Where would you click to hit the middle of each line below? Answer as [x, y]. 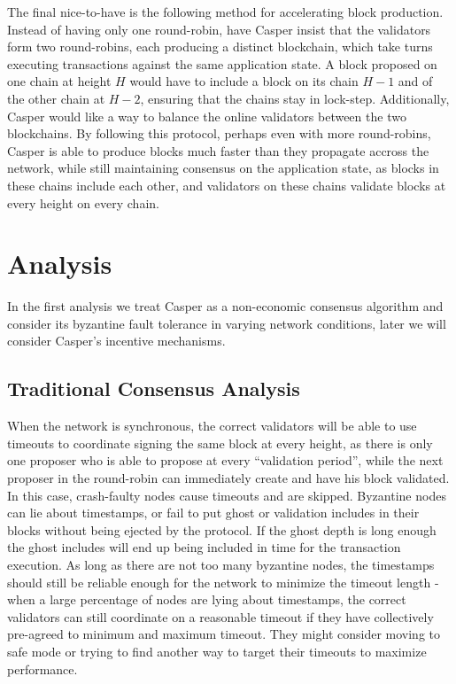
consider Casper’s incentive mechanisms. [116, 341]
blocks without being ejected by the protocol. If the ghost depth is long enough [222, 529]
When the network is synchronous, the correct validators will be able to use [212, 426]
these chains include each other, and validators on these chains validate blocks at [227, 185]
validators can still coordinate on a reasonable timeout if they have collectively [220, 616]
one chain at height [59, 81]
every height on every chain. [83, 202]
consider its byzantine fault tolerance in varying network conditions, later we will [227, 323]
